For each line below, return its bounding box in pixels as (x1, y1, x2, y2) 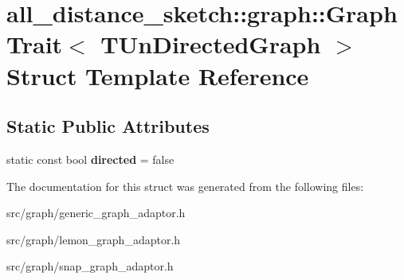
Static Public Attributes (6, 114, 210, 138)
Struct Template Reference (6, 59, 309, 91)
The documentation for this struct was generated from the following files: (6, 177, 364, 194)
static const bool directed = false (6, 150, 175, 167)
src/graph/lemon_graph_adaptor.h (6, 231, 181, 247)
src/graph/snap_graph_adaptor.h (6, 258, 174, 274)
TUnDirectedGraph (100, 28, 321, 60)
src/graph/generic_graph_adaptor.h (6, 204, 186, 221)
